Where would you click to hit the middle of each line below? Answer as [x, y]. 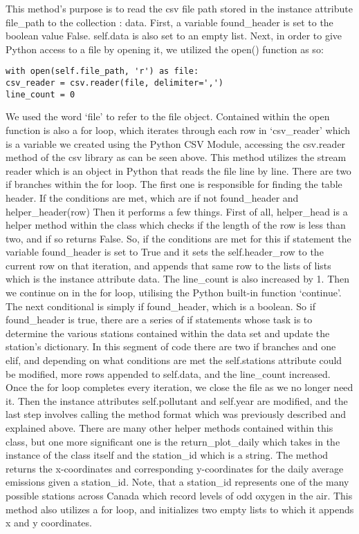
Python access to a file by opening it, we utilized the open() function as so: [165, 49]
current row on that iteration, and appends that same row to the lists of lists [168, 265]
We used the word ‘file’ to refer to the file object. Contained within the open [168, 116]
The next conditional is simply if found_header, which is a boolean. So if [160, 306]
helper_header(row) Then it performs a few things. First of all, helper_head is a [177, 211]
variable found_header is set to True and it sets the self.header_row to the [165, 252]
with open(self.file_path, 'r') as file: [102, 71]
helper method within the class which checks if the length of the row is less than [176, 225]
